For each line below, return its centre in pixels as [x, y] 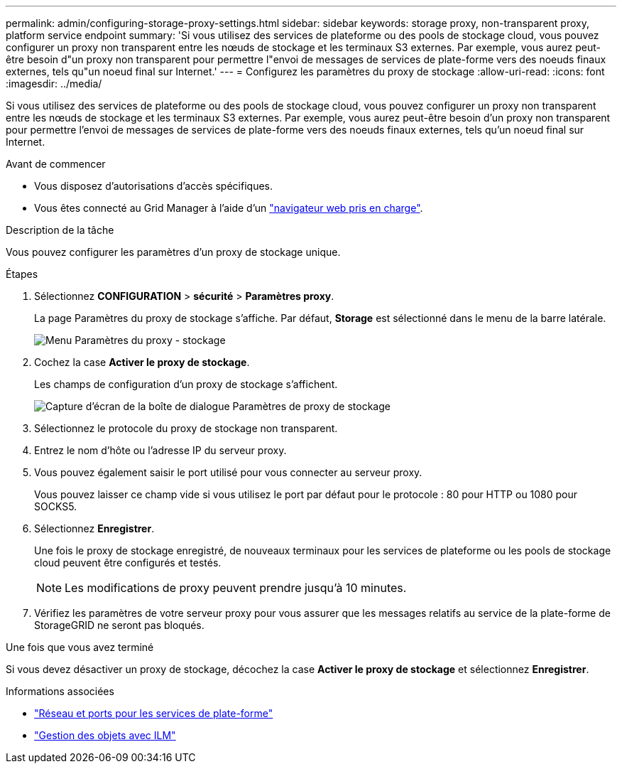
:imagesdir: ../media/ [54, 84]
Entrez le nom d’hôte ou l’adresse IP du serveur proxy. [160, 450]
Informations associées [60, 691]
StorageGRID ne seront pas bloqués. [119, 625]
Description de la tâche [60, 230]
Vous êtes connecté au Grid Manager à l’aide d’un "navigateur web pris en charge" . [229, 208]
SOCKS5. [56, 506]
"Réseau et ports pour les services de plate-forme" [154, 713]
